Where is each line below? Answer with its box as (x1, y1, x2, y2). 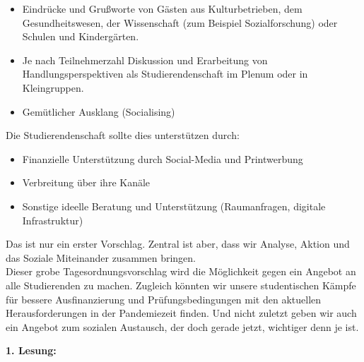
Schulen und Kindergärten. (22, 29, 139, 44)
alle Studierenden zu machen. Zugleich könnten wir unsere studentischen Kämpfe (6, 277, 356, 292)
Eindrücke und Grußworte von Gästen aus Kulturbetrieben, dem (22, 1, 303, 16)
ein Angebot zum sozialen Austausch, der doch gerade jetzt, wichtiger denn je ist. (6, 319, 359, 334)
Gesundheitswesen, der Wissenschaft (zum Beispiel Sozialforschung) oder (22, 15, 338, 30)
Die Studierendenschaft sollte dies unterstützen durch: (6, 128, 240, 143)
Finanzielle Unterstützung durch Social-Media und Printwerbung (22, 151, 303, 166)
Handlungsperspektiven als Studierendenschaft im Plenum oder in (22, 66, 308, 81)
